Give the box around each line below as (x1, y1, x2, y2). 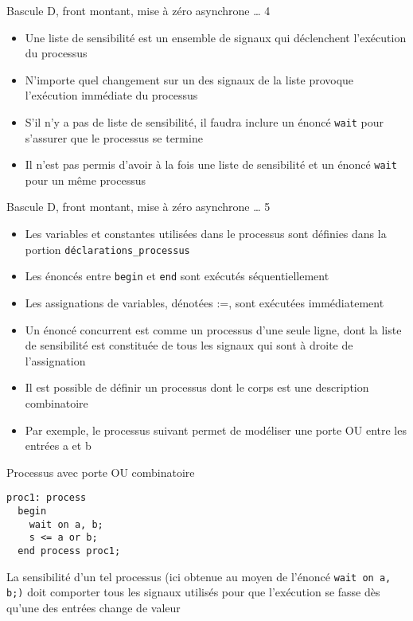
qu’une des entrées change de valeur (6, 599, 181, 615)
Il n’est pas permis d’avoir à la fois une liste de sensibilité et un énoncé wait (25, 156, 397, 173)
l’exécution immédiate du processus (25, 87, 198, 103)
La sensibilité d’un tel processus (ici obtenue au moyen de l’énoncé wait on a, (6, 568, 392, 584)
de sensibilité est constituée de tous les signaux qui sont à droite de (25, 337, 353, 353)
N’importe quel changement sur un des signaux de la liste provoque (25, 71, 354, 88)
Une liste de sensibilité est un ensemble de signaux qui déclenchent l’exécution (25, 29, 407, 45)
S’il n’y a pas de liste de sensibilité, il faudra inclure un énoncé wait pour (25, 113, 384, 130)
